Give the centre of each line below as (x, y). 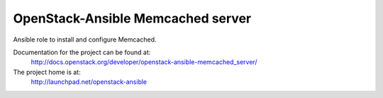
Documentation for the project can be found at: (82, 52)
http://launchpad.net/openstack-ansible (89, 82)
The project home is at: (47, 72)
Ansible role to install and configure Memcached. (85, 39)
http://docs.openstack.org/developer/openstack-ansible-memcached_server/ (144, 62)
